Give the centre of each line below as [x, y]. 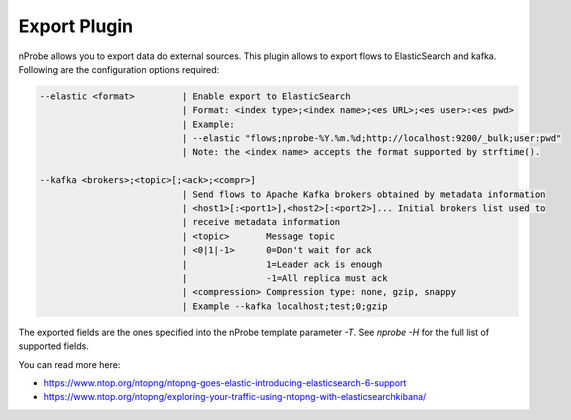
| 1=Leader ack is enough [282, 264]
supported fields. [53, 346]
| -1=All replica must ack [284, 278]
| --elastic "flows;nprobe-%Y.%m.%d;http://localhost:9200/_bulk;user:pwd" [371, 138]
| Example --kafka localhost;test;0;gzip [284, 306]
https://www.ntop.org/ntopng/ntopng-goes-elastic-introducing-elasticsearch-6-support [225, 382]
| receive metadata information [261, 222]
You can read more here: [69, 364]
